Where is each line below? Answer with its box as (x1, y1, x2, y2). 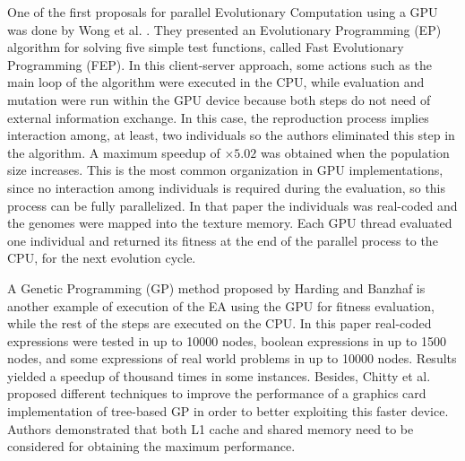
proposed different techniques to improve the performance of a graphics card (7, 384, 426, 403)
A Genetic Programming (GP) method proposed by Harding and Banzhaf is (7, 278, 426, 297)
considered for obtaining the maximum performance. (7, 437, 296, 456)
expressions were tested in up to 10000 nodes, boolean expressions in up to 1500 (7, 331, 446, 350)
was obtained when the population (260, 143, 450, 161)
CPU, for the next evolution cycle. (7, 248, 196, 267)
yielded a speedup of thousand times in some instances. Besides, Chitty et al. (7, 366, 431, 385)
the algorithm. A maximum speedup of (7, 143, 220, 161)
